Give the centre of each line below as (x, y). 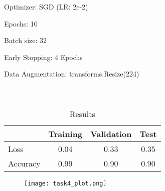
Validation (111, 133)
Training (65, 133)
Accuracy (24, 163)
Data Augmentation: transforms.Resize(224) (72, 74)
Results (82, 113)
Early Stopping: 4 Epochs (43, 57)
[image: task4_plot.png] (65, 183)
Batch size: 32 (26, 40)
